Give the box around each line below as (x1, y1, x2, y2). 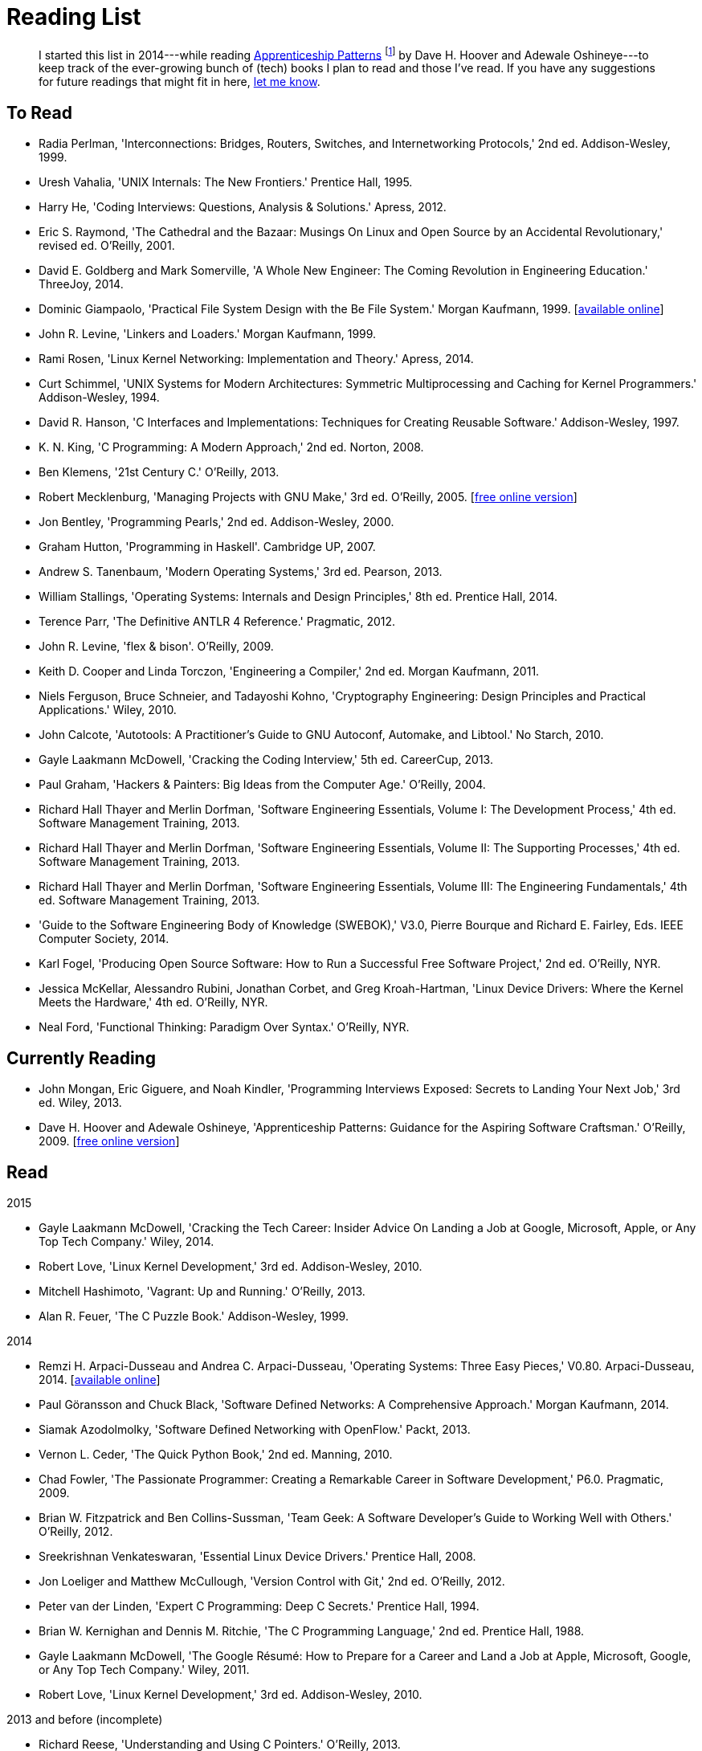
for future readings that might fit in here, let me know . (39, 75, 320, 89)
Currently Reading (6, 1047, 156, 1068)
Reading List (6, 3, 141, 31)
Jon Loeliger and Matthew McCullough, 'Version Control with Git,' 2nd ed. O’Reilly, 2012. (39, 1573, 505, 1588)
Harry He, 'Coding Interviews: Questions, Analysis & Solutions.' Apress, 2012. (39, 200, 447, 214)
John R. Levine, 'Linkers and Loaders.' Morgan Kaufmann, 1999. (39, 327, 377, 341)
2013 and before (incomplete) (6, 1712, 163, 1726)
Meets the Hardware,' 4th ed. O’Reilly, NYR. (39, 995, 268, 1010)
